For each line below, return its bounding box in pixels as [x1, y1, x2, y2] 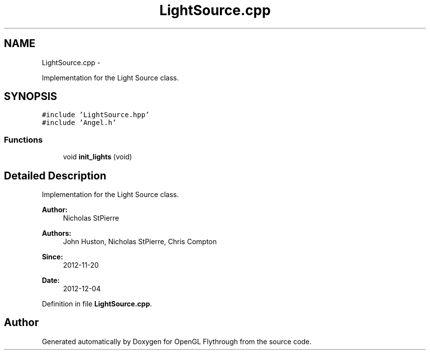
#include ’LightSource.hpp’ [42, 111, 150, 119]
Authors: [42, 229, 72, 238]
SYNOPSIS [4, 90, 57, 103]
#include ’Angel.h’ [42, 119, 117, 127]
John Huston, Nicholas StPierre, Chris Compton [63, 237, 217, 246]
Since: [42, 253, 63, 261]
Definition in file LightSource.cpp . [42, 300, 152, 308]
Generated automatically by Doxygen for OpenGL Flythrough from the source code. [42, 337, 312, 346]
